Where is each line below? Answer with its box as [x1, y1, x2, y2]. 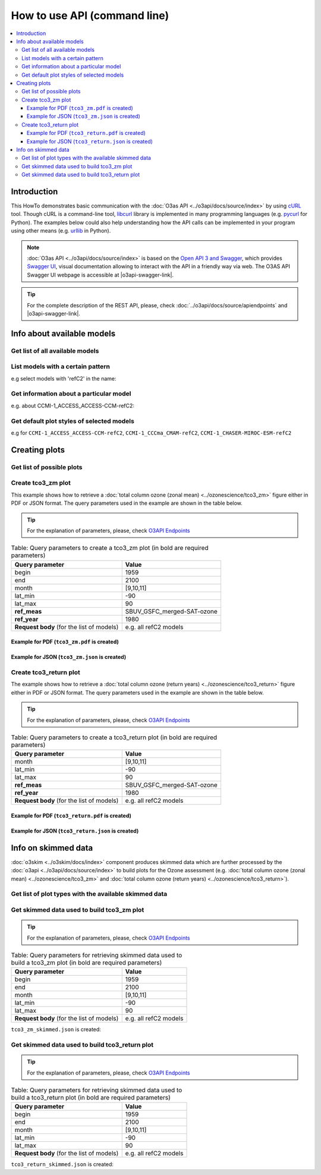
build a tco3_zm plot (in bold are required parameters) [11, 959, 162, 967]
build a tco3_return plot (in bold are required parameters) [11, 1094, 171, 1102]
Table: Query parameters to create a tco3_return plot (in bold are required [11, 733, 218, 742]
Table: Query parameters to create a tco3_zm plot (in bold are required [11, 544, 209, 552]
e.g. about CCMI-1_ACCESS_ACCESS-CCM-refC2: [11, 402, 135, 409]
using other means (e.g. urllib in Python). [11, 227, 111, 234]
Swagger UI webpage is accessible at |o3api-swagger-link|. [27, 271, 174, 278]
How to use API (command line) [11, 9, 169, 22]
